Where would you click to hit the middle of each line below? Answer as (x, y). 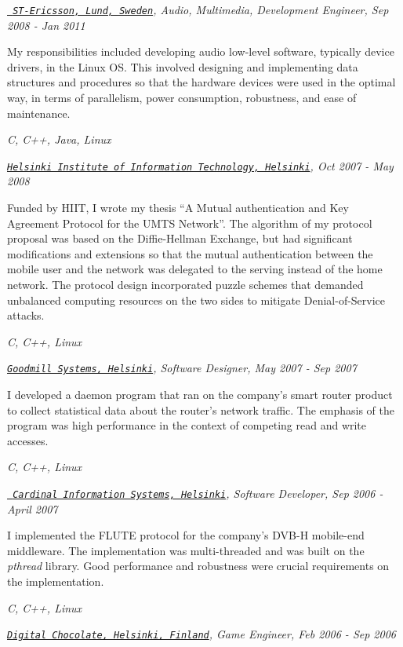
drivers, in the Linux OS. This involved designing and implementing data (183, 66)
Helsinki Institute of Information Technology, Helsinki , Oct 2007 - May (200, 165)
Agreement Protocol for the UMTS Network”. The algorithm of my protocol (190, 223)
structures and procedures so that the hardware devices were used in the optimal (201, 82)
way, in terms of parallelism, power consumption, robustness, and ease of (182, 98)
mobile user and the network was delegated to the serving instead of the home (195, 269)
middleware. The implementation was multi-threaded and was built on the (186, 550)
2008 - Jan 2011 (46, 25)
